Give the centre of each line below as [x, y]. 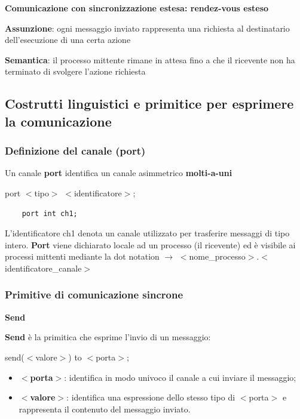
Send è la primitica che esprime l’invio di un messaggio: [108, 337]
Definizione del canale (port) [75, 151]
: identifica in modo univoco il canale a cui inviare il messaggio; [180, 377]
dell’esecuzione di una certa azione [68, 40]
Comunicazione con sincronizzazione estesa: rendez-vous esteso [137, 8]
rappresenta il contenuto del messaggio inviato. [105, 409]
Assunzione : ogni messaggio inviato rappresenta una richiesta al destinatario [147, 28]
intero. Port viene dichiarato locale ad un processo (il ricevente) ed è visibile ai [150, 244]
